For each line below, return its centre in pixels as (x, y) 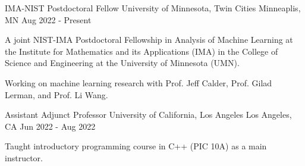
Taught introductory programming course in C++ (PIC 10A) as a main (136, 146)
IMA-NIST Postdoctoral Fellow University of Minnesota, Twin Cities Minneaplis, (153, 8)
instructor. (24, 157)
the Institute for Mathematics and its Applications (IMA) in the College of (142, 51)
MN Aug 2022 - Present (48, 19)
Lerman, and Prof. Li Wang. (56, 94)
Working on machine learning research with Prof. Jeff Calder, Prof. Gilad (139, 82)
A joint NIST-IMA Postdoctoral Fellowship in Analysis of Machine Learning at (149, 40)
